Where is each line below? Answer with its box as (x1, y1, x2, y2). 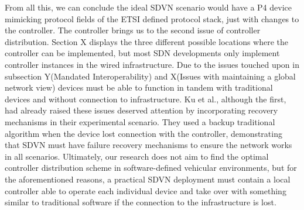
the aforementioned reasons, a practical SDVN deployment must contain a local (5, 173, 291, 185)
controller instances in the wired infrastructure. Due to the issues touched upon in (5, 58, 299, 70)
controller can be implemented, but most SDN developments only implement (5, 47, 280, 59)
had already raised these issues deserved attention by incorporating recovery (5, 104, 278, 116)
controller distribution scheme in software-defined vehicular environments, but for (5, 161, 297, 174)
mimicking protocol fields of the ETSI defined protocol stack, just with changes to (5, 12, 299, 25)
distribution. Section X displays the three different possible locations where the (5, 35, 289, 47)
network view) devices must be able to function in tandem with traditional (5, 81, 273, 94)
